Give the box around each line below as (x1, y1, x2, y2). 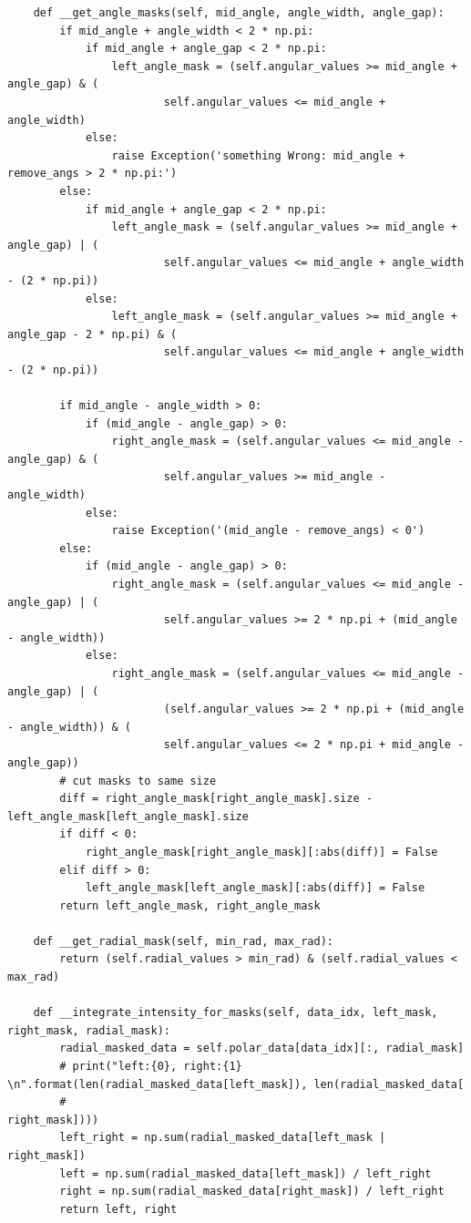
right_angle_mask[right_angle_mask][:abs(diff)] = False (85, 845, 438, 858)
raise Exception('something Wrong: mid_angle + (111, 149, 405, 162)
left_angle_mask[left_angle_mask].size (7, 809, 249, 823)
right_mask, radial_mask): (7, 1023, 170, 1037)
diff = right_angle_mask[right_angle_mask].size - (59, 792, 373, 806)
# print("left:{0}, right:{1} (59, 1060, 242, 1074)
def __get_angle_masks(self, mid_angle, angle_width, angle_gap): (33, 6, 445, 19)
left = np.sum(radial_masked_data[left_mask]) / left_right (59, 1166, 432, 1180)
